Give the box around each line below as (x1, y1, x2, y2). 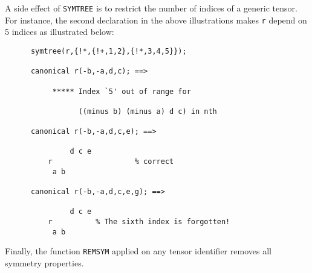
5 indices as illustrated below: (5, 25, 114, 38)
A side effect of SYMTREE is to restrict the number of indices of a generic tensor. (5, 2, 297, 14)
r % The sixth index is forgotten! (48, 218, 230, 227)
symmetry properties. (5, 257, 84, 269)
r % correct (48, 157, 174, 166)
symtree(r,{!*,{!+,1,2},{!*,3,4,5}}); (30, 46, 187, 55)
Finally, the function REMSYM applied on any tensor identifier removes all (5, 245, 271, 257)
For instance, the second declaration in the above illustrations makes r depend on (5, 13, 307, 26)
